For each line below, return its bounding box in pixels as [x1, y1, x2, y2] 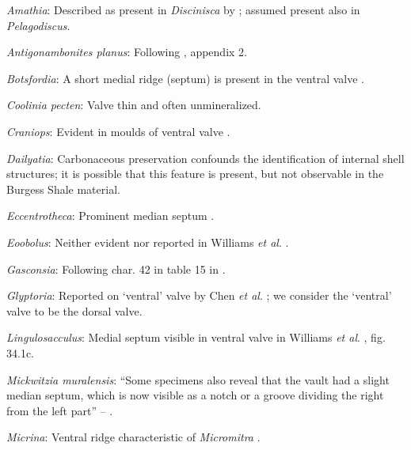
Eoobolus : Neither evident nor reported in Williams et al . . [6, 233, 289, 250]
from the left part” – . [6, 402, 113, 418]
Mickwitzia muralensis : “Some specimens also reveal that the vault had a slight [6, 371, 390, 388]
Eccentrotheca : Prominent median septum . [6, 207, 215, 224]
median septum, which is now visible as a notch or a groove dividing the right [6, 387, 384, 403]
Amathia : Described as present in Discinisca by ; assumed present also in [6, 2, 360, 17]
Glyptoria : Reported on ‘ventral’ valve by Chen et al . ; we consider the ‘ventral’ [6, 287, 392, 304]
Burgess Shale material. [6, 180, 120, 197]
